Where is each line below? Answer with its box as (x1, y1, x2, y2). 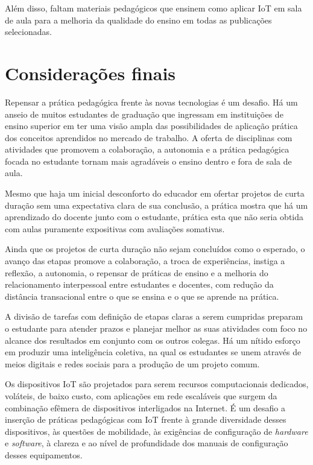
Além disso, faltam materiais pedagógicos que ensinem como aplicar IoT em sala (5, 2, 302, 14)
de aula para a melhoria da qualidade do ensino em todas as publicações (5, 13, 272, 26)
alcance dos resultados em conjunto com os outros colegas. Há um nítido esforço (5, 334, 300, 346)
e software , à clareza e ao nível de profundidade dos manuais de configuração (5, 437, 288, 449)
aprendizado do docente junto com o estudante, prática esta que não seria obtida (5, 210, 304, 223)
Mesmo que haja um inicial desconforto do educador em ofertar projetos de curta (5, 187, 305, 200)
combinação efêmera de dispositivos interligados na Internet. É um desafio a (5, 401, 286, 414)
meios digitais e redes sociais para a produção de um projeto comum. (5, 357, 260, 370)
